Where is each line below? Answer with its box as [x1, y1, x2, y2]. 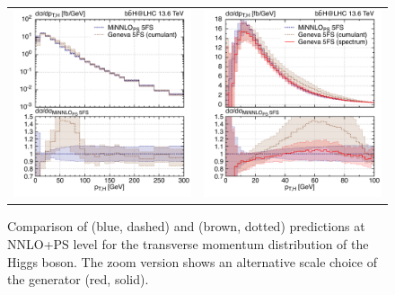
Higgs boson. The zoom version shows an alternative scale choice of [7, 252, 377, 271]
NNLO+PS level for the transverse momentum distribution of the [7, 235, 369, 254]
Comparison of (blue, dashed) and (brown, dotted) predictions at [7, 217, 365, 236]
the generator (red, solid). [7, 270, 149, 289]
